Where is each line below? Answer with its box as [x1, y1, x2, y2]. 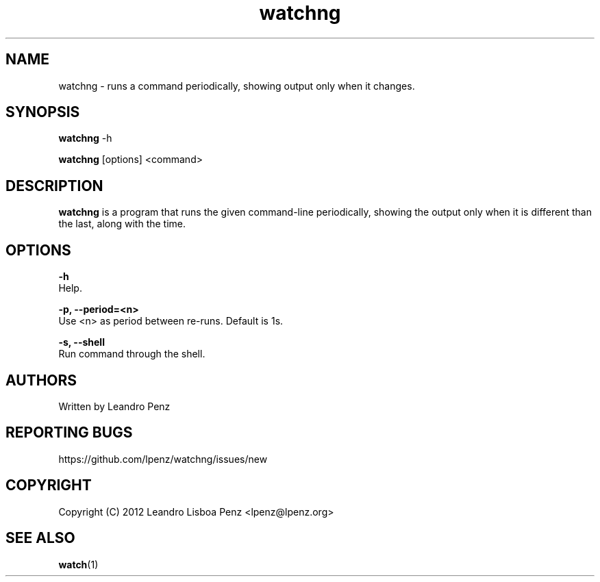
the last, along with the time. [58, 218, 186, 230]
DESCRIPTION [5, 177, 103, 194]
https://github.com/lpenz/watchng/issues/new [58, 453, 268, 465]
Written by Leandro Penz [58, 400, 171, 412]
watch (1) [58, 558, 99, 570]
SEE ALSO [5, 529, 75, 547]
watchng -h [58, 132, 112, 144]
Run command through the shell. [58, 348, 205, 360]
